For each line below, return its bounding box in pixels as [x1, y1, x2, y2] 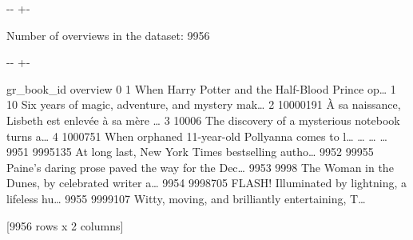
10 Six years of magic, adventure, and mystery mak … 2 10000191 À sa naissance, [6, 96, 401, 113]
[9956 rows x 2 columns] [6, 217, 124, 234]
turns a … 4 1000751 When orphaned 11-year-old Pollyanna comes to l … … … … [6, 127, 387, 144]
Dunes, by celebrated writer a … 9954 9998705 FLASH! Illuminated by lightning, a [6, 174, 407, 191]
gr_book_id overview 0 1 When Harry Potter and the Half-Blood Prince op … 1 [6, 80, 396, 97]
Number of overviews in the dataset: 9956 [6, 26, 210, 43]
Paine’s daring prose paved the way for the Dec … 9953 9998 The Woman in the [6, 158, 394, 175]
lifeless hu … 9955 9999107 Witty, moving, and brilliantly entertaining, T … [6, 190, 366, 206]
